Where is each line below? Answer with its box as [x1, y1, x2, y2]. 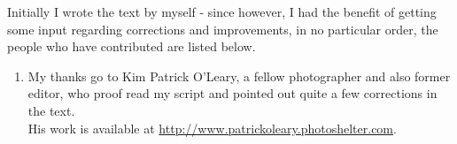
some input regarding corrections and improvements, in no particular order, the [7, 19, 438, 38]
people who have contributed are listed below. [7, 37, 256, 56]
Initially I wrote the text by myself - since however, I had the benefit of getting [7, 3, 437, 20]
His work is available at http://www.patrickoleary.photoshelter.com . [27, 118, 397, 137]
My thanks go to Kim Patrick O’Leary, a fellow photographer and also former [27, 66, 451, 85]
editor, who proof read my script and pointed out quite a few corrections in [27, 84, 438, 102]
